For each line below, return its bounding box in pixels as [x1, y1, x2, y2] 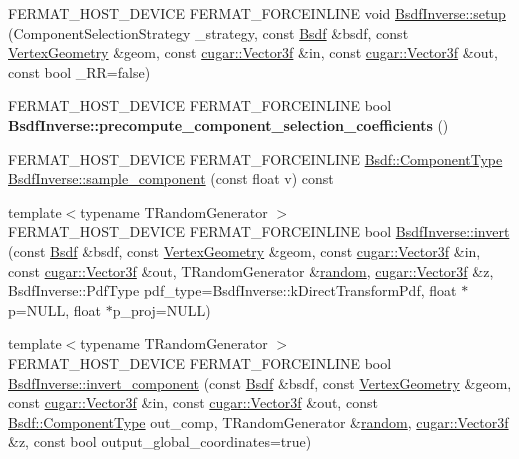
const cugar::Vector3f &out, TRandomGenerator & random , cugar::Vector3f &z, [8, 260, 494, 281]
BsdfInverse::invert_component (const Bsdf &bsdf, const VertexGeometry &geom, [8, 372, 512, 393]
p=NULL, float [8, 299, 101, 320]
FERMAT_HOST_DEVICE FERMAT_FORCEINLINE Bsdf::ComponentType [8, 148, 503, 169]
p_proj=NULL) [112, 299, 211, 320]
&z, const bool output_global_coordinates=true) [8, 431, 312, 452]
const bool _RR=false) [8, 61, 151, 82]
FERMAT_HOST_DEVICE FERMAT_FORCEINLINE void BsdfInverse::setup [8, 3, 506, 23]
